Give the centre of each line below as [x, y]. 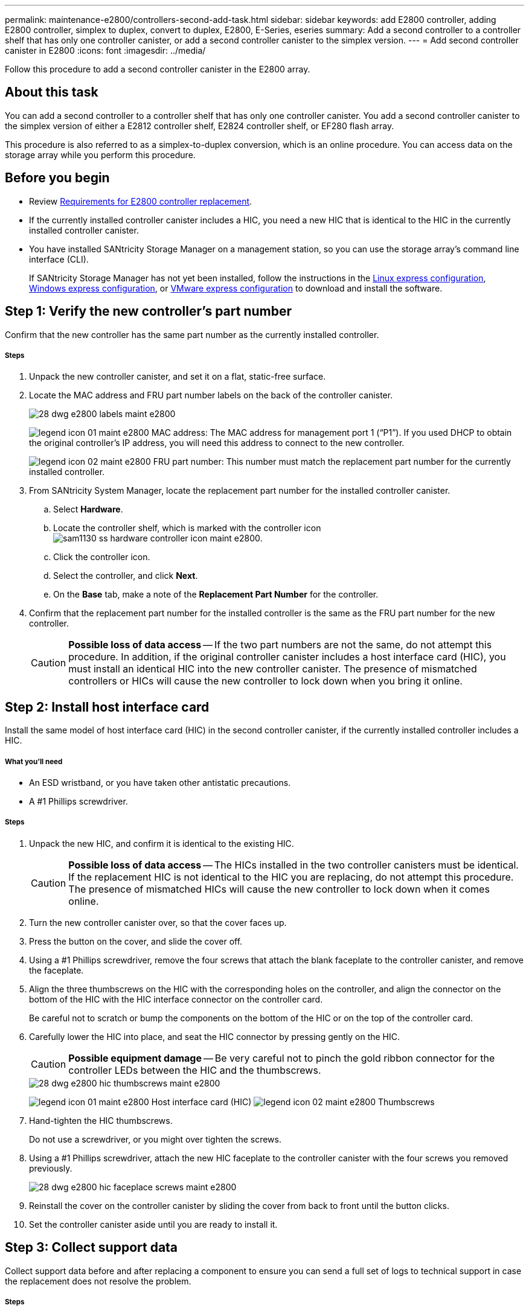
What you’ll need [34, 761]
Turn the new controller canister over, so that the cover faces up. [158, 922]
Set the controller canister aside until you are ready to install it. [153, 1224]
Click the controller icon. [102, 557]
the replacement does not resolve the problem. [98, 1281]
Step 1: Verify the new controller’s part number [149, 311]
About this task [52, 92]
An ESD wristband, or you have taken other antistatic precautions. [160, 782]
